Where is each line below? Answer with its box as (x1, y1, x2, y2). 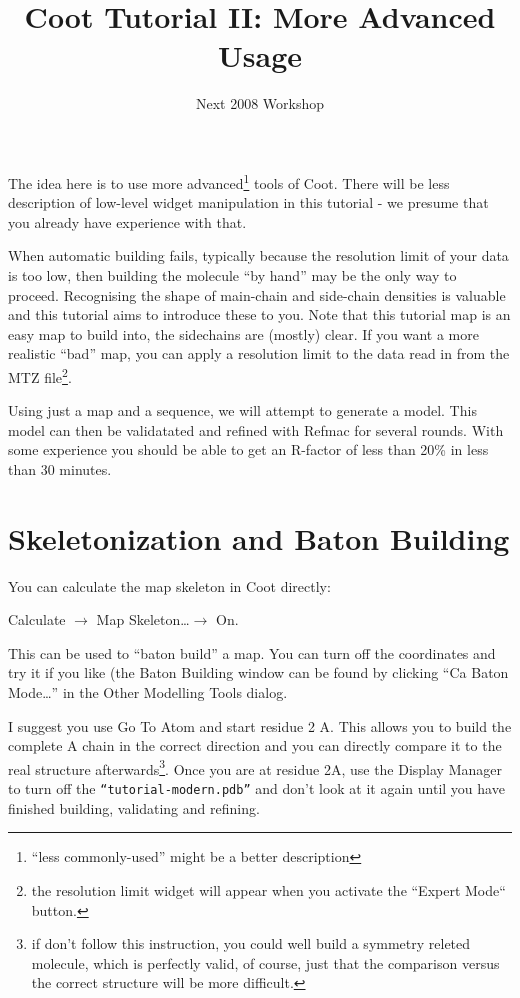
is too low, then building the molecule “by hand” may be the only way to (8, 264, 457, 285)
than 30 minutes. (8, 458, 112, 479)
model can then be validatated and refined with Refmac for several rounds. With (8, 419, 504, 440)
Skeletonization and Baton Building (8, 517, 510, 558)
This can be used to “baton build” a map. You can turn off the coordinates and (8, 642, 496, 663)
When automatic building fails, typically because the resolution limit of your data (8, 245, 509, 266)
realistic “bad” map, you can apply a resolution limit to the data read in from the (8, 343, 510, 364)
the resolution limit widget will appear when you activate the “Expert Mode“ (31, 879, 506, 900)
